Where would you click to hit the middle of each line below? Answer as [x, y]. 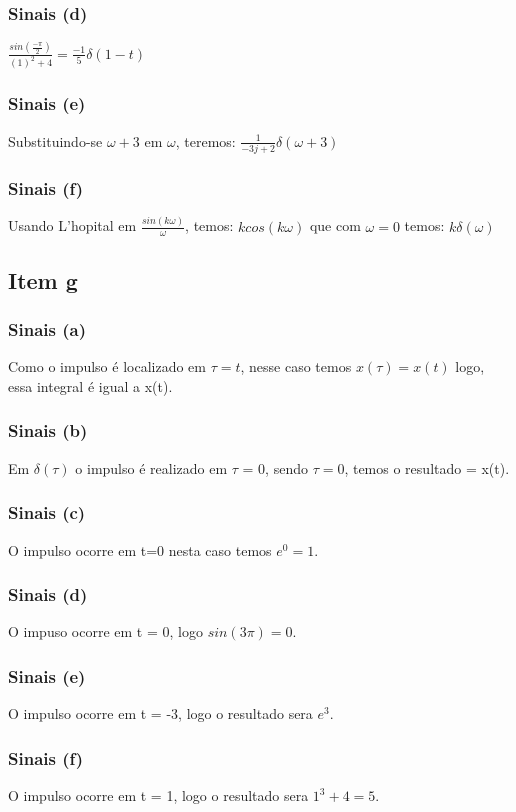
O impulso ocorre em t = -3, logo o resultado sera [160, 713]
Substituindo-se [55, 140]
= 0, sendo [275, 467]
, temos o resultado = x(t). [427, 467]
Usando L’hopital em [72, 225]
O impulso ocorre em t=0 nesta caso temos [140, 549]
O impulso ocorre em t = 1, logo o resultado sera [158, 795]
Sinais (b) [48, 430]
